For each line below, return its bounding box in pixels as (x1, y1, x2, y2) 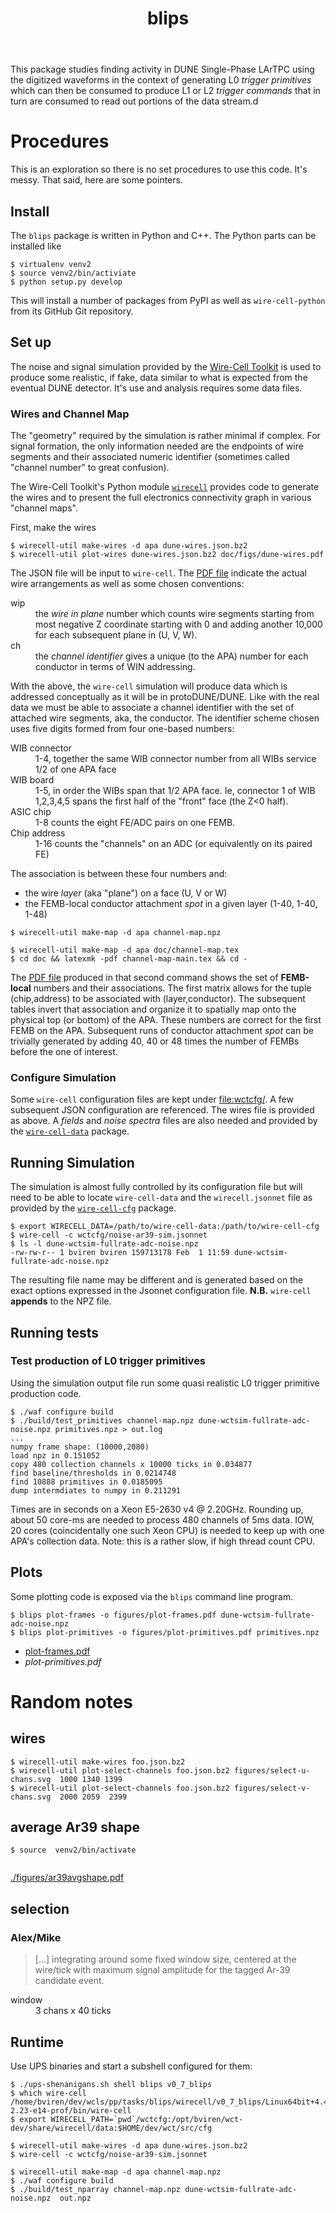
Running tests (10, 1324, 100, 1341)
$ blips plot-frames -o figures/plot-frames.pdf (10, 1610, 217, 1620)
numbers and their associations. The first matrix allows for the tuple (33, 982, 312, 994)
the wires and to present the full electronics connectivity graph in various (10, 492, 312, 504)
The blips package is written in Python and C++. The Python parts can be (10, 229, 317, 241)
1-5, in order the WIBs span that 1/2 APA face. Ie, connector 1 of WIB (35, 785, 316, 797)
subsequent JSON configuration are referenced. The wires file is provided (10, 1104, 315, 1116)
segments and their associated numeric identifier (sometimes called (10, 451, 290, 463)
